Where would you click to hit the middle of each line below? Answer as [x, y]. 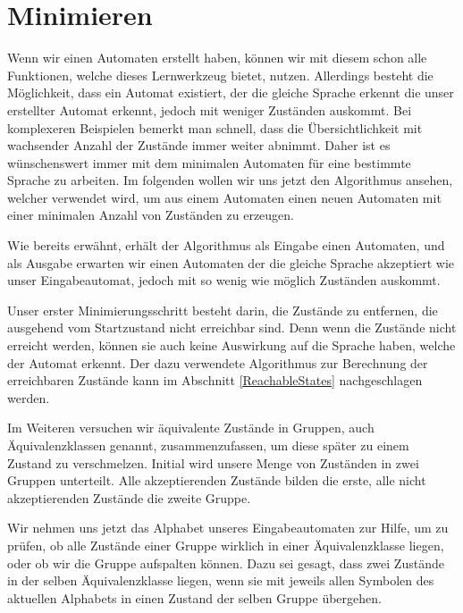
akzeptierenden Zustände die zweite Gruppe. [129, 497]
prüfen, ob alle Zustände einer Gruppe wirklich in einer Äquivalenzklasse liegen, [226, 545]
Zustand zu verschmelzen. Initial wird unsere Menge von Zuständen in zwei [213, 462]
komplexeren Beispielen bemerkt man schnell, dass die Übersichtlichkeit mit [215, 127]
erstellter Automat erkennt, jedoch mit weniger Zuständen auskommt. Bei [210, 109]
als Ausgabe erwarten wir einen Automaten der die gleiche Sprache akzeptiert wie [231, 262]
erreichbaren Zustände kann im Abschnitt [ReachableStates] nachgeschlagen [215, 380]
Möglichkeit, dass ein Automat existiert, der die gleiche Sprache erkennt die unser [231, 92]
